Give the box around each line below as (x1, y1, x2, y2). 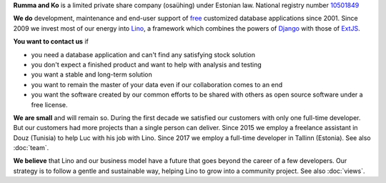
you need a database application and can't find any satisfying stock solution (31, 50, 255, 59)
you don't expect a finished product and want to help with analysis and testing (31, 60, 262, 69)
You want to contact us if (13, 37, 89, 46)
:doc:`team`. (13, 144, 49, 152)
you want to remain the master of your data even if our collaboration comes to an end (31, 80, 283, 89)
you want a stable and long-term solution (31, 70, 153, 79)
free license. (31, 100, 68, 109)
